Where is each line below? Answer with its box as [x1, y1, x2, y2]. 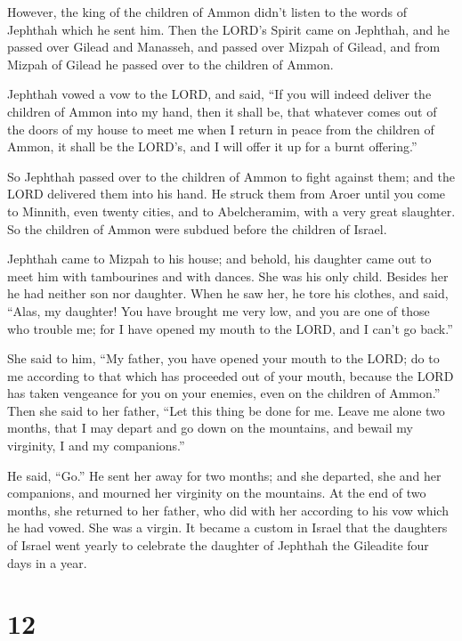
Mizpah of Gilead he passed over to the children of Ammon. [7, 54, 334, 73]
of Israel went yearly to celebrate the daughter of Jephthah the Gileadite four [7, 536, 429, 555]
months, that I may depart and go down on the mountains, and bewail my [7, 418, 413, 437]
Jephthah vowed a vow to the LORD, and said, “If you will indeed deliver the [7, 85, 432, 103]
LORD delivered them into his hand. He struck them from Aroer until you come [7, 184, 446, 203]
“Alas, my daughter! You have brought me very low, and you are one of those [7, 301, 430, 320]
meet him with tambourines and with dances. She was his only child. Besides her [7, 266, 449, 285]
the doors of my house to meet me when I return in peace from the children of [7, 119, 434, 138]
